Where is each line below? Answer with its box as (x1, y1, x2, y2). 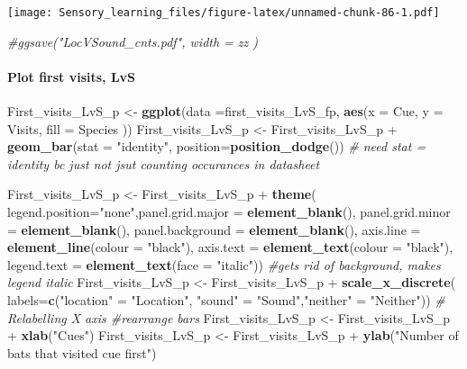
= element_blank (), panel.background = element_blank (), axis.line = (7, 220, 421, 238)
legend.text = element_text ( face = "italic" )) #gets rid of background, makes (7, 255, 441, 274)
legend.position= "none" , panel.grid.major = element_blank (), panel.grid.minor (7, 202, 451, 221)
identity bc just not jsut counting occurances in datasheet (7, 154, 320, 173)
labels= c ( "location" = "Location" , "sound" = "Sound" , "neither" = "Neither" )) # (7, 290, 445, 309)
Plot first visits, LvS (7, 67, 136, 85)
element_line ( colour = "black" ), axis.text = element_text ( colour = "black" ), (7, 238, 453, 256)
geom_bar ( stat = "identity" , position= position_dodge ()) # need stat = (7, 137, 426, 156)
